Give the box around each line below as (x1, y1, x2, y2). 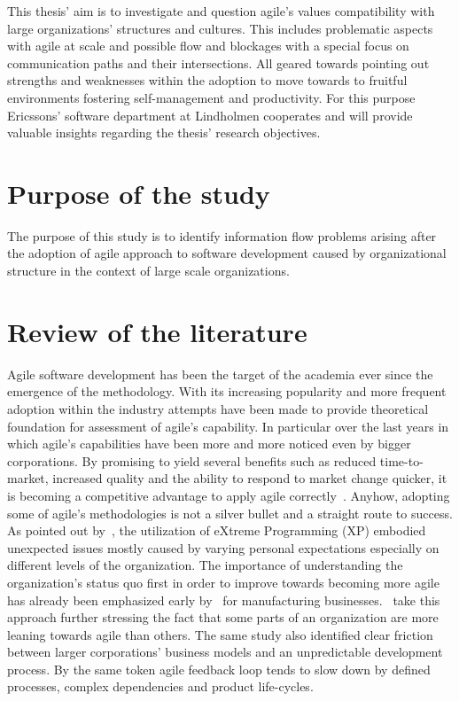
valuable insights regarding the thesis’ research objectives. (7, 123, 321, 142)
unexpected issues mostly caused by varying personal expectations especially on (7, 538, 440, 557)
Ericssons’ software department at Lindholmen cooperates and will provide (7, 105, 413, 124)
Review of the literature (7, 313, 307, 349)
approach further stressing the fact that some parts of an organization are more (7, 608, 439, 627)
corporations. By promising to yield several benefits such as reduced (7, 451, 377, 470)
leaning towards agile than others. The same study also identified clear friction (7, 625, 433, 643)
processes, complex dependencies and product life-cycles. (7, 677, 314, 696)
